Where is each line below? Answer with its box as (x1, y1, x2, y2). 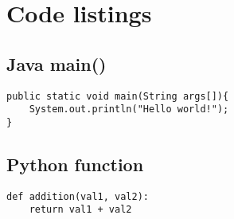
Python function (6, 151, 144, 176)
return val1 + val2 (29, 204, 132, 216)
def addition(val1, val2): (6, 190, 149, 202)
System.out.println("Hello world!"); (29, 104, 229, 115)
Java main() (6, 51, 107, 76)
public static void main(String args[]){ (6, 90, 229, 102)
